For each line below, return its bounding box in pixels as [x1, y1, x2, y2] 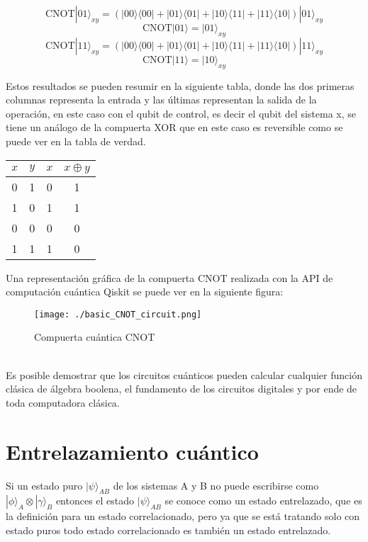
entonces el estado [55, 493, 135, 508]
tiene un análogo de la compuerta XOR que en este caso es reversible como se [6, 120, 343, 135]
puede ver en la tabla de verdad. [6, 133, 146, 148]
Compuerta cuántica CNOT [34, 329, 155, 344]
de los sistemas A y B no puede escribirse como [113, 478, 319, 492]
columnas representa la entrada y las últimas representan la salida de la [6, 92, 317, 107]
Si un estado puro [6, 478, 83, 492]
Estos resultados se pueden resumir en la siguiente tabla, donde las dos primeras [6, 78, 355, 93]
